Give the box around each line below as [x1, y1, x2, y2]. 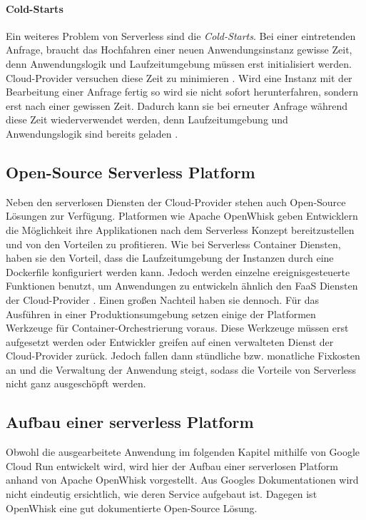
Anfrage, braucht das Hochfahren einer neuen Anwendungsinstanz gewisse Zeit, [6, 42, 352, 57]
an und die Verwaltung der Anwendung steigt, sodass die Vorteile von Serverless [6, 362, 357, 377]
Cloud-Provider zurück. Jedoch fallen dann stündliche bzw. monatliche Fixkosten [6, 348, 360, 363]
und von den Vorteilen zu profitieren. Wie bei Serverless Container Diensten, [6, 236, 341, 251]
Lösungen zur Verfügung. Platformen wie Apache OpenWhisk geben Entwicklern [6, 208, 358, 223]
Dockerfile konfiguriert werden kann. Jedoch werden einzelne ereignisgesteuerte [6, 264, 350, 279]
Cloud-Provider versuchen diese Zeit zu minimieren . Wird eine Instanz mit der [6, 70, 352, 85]
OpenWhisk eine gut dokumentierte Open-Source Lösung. [6, 500, 258, 515]
